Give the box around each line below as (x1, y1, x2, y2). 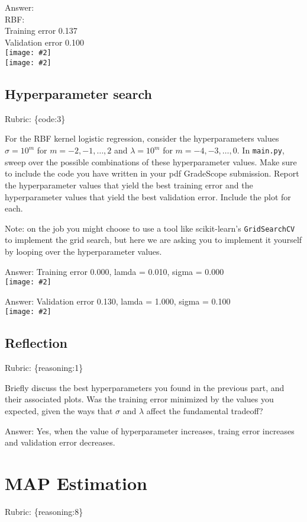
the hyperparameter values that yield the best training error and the (5, 178, 253, 191)
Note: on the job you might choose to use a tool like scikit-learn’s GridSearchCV (5, 222, 295, 234)
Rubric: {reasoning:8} (5, 505, 83, 517)
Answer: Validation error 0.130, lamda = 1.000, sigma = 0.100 (5, 294, 231, 307)
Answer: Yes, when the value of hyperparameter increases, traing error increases (5, 424, 295, 437)
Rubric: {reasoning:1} (5, 361, 83, 374)
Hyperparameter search (5, 85, 153, 103)
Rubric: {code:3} (5, 112, 66, 124)
